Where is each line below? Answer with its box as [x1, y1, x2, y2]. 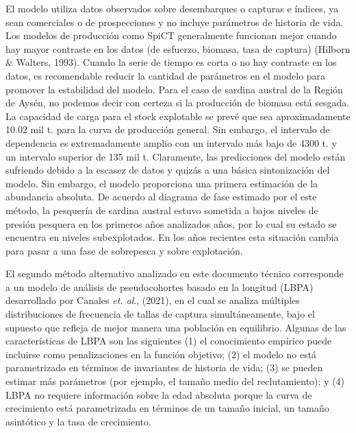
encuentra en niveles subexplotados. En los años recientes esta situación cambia [5, 230, 339, 244]
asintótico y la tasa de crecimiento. [5, 414, 151, 428]
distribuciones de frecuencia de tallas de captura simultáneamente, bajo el [5, 307, 315, 321]
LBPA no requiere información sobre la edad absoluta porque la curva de [5, 387, 312, 401]
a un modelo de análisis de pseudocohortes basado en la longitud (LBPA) [5, 279, 314, 294]
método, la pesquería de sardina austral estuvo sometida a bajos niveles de [5, 202, 318, 217]
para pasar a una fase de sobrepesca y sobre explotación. [5, 243, 243, 257]
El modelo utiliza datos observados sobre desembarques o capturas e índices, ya [5, 1, 339, 15]
